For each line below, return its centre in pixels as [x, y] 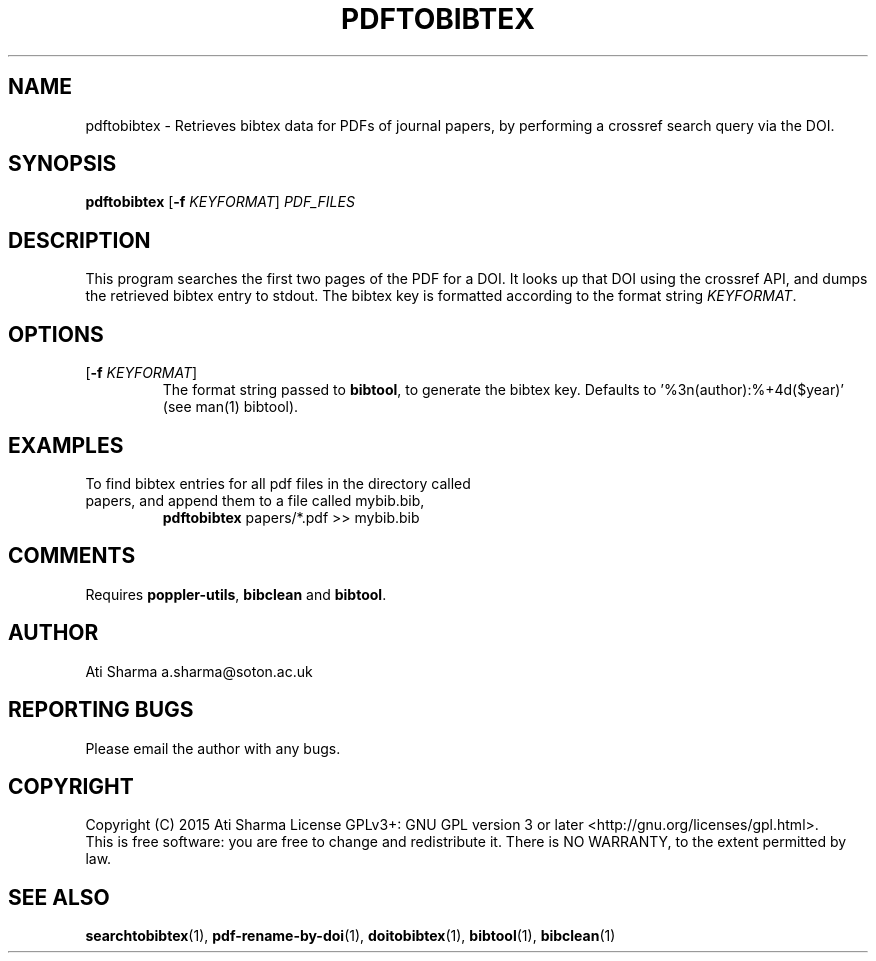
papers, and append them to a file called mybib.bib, [255, 500]
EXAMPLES [66, 445]
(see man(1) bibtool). [230, 407]
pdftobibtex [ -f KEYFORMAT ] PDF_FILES [220, 202]
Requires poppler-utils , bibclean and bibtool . [236, 594]
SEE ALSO [59, 897]
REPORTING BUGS [101, 710]
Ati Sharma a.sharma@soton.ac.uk [199, 671]
